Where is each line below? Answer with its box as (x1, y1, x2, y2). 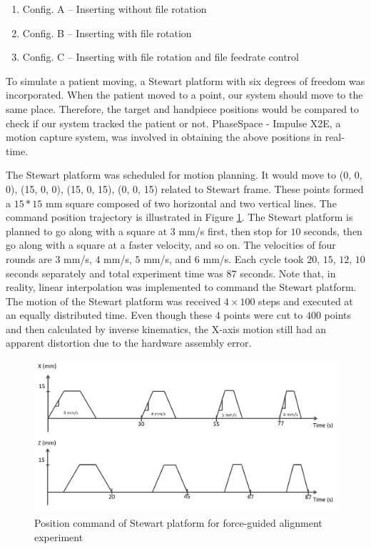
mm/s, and (143, 251, 192, 266)
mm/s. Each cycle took (203, 251, 304, 266)
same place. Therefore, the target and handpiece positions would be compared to (6, 101, 360, 116)
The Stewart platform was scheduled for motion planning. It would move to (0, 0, (6, 167, 362, 182)
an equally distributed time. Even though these (6, 307, 212, 322)
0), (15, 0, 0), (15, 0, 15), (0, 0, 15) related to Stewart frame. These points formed (6, 181, 364, 196)
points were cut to (223, 307, 303, 322)
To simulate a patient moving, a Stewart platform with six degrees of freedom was (6, 73, 365, 88)
